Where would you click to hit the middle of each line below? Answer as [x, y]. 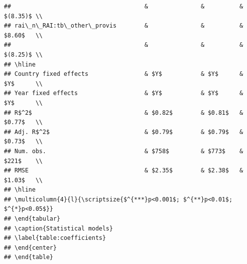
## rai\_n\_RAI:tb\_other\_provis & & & [123, 26]
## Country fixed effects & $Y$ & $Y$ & [123, 74]
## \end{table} [29, 257]
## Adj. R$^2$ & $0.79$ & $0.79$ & [123, 132]
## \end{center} [30, 247]
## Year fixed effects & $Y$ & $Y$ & [123, 93]
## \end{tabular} [32, 219]
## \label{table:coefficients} [55, 238]
